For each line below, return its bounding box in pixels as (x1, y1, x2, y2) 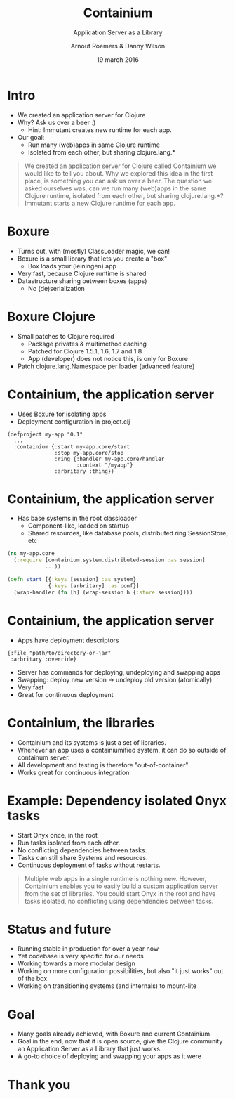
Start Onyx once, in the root (17, 831, 98, 839)
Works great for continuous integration (17, 768, 130, 776)
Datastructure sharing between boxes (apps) (17, 276, 147, 285)
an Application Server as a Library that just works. (17, 1045, 162, 1053)
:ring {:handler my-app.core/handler (54, 455, 165, 462)
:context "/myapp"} (76, 462, 133, 469)
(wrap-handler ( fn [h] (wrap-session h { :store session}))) (13, 589, 193, 596)
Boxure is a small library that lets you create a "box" (17, 254, 168, 263)
